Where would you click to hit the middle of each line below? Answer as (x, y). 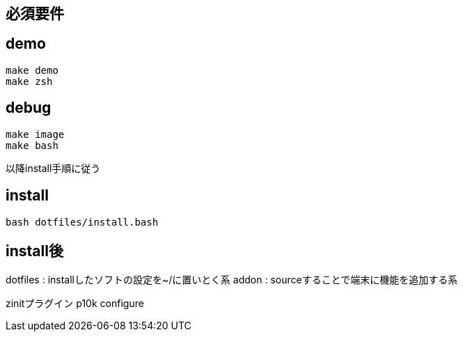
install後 (34, 251)
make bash (32, 145)
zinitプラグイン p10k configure (75, 304)
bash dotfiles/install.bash (82, 222)
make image (35, 134)
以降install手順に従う (53, 168)
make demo (32, 70)
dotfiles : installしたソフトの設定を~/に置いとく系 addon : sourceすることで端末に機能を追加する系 (232, 280)
